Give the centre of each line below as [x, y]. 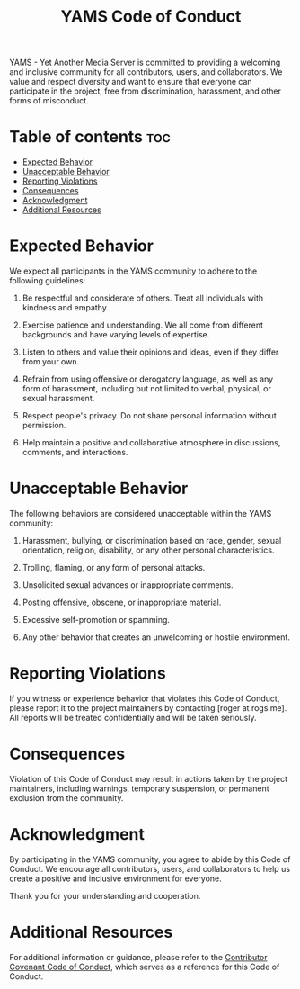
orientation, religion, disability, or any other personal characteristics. [148, 550]
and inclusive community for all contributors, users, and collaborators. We [146, 72]
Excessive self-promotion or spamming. [96, 620]
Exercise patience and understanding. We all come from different [142, 325]
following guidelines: [48, 281]
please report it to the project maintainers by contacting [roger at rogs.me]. [148, 707]
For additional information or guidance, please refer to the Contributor [138, 957]
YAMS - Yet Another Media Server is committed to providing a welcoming [145, 63]
